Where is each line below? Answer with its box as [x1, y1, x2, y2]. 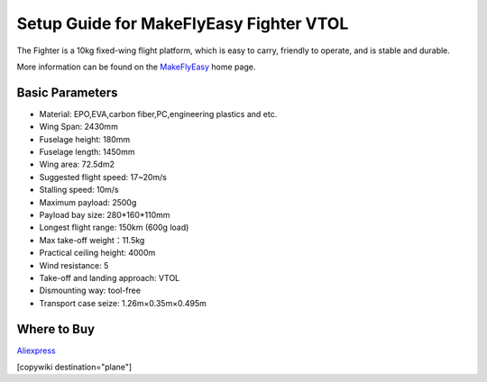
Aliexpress [16, 345, 56, 356]
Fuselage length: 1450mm [39, 147, 135, 158]
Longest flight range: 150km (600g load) [39, 222, 189, 233]
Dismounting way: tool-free [39, 285, 142, 296]
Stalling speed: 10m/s [39, 185, 119, 196]
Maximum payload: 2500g [39, 196, 137, 207]
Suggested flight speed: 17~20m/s [39, 171, 167, 182]
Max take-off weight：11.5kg [39, 234, 145, 245]
